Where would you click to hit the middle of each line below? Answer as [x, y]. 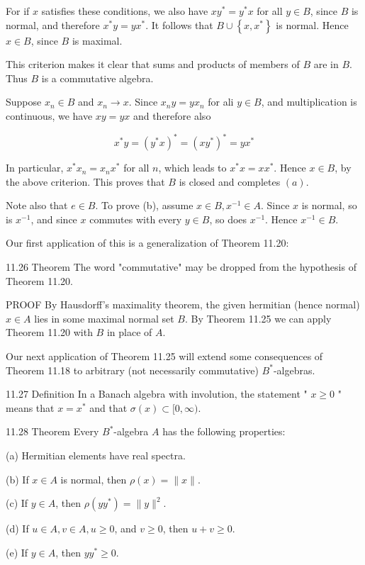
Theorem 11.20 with [49, 332]
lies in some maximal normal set [104, 318]
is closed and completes [230, 181]
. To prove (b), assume [144, 205]
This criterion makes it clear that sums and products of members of [153, 64]
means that [30, 407]
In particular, [35, 168]
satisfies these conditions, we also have [125, 11]
